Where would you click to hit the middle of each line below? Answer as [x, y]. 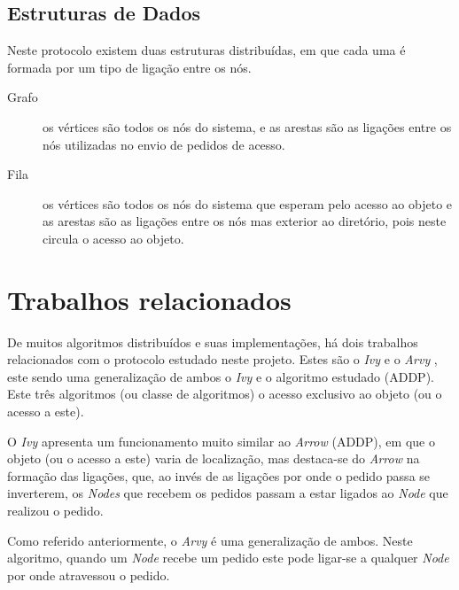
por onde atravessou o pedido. [89, 574]
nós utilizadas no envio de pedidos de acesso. [164, 144]
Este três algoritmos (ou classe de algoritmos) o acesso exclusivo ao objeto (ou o [225, 394]
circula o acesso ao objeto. [113, 238]
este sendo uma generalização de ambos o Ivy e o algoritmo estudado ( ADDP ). [221, 376]
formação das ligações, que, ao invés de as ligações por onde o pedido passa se [219, 475]
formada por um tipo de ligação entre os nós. [129, 67]
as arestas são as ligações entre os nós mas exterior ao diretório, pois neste [245, 221]
